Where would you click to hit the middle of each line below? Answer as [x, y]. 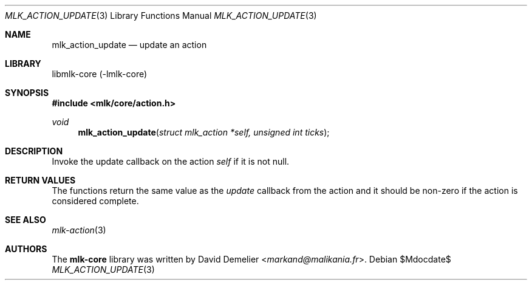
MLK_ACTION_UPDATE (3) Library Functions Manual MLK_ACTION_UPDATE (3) [161, 15]
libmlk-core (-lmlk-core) [100, 74]
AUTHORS [26, 249]
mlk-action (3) [79, 230]
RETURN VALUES [40, 180]
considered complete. [95, 201]
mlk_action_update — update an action [129, 45]
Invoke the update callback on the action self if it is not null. [171, 161]
